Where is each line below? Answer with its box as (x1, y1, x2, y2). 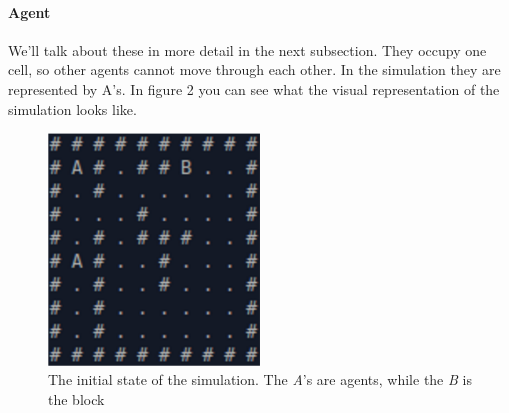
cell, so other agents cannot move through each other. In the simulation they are (8, 59, 501, 80)
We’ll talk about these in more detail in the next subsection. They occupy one (8, 39, 487, 60)
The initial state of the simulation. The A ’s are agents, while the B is (48, 369, 472, 390)
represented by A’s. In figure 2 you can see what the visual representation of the (8, 78, 500, 99)
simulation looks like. (8, 98, 137, 119)
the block (48, 389, 105, 409)
